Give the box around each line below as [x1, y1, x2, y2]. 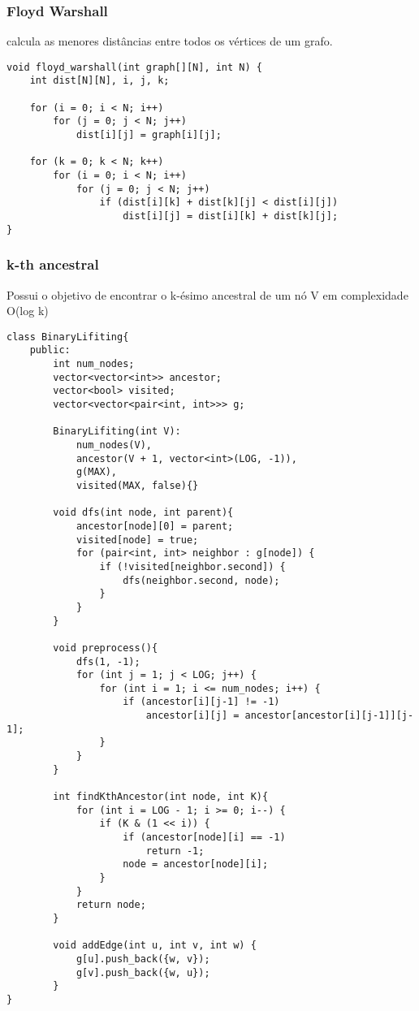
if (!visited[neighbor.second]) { [99, 560, 286, 572]
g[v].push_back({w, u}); [76, 966, 210, 979]
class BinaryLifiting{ [6, 331, 129, 343]
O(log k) [6, 302, 49, 319]
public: [29, 344, 71, 356]
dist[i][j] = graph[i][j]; [76, 129, 222, 141]
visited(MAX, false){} [76, 479, 199, 491]
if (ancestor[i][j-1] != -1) [123, 696, 280, 708]
